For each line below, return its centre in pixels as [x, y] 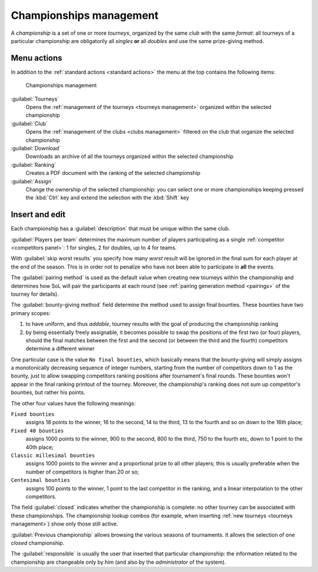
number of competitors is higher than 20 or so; [82, 472]
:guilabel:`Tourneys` [35, 99]
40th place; [40, 447]
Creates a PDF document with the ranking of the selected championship [113, 173]
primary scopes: [31, 313]
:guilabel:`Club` [29, 123]
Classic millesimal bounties [53, 455]
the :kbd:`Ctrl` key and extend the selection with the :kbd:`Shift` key [107, 198]
